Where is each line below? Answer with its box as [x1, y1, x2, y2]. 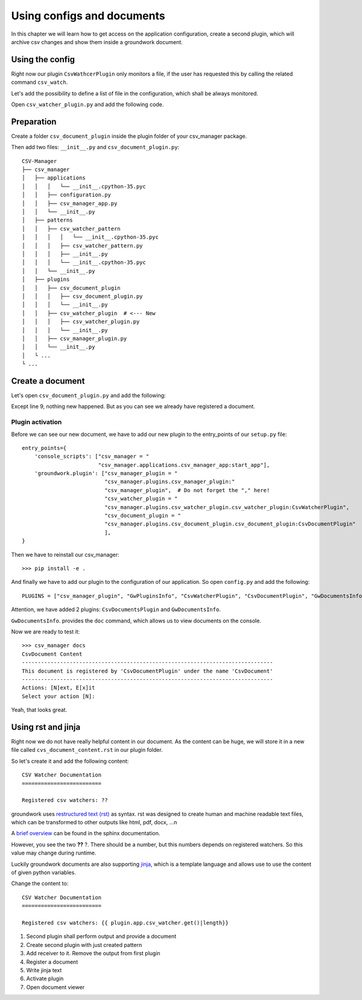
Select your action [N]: [22, 693, 95, 700]
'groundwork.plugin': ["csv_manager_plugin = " [34, 470, 178, 477]
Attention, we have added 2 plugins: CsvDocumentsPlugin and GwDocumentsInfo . [11, 606, 221, 613]
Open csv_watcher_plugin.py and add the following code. [11, 101, 164, 108]
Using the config [11, 54, 75, 65]
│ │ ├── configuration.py [22, 191, 112, 199]
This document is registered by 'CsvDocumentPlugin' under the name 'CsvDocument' [22, 667, 273, 675]
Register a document [26, 958, 78, 966]
